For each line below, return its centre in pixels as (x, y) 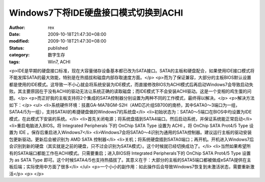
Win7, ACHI (59, 62)
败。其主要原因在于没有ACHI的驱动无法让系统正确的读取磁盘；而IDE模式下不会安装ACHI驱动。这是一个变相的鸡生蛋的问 (130, 91)
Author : (17, 27)
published (58, 48)
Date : (15, 34)
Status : (17, 48)
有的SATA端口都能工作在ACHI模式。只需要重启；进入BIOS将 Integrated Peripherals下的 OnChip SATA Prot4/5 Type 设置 (130, 153)
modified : (19, 41)
